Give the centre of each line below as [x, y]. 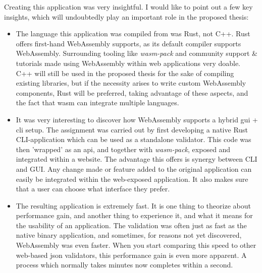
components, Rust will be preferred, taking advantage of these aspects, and [132, 92]
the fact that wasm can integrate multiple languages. [97, 103]
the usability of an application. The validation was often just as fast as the [131, 225]
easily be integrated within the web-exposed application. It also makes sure [132, 179]
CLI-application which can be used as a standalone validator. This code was [134, 139]
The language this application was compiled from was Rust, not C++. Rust [133, 33]
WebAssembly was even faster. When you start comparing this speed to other [136, 245]
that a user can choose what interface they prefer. [93, 189]
